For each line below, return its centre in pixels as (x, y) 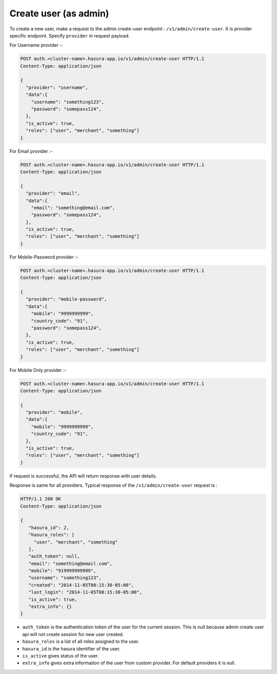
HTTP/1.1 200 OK (41, 499)
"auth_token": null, (54, 556)
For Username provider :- (36, 45)
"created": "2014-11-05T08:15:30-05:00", (81, 585)
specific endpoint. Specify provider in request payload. (70, 35)
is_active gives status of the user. (61, 656)
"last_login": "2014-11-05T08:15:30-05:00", (85, 592)
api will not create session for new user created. (73, 634)
